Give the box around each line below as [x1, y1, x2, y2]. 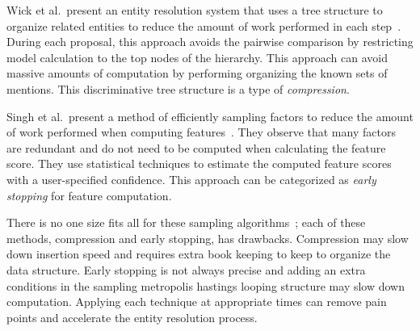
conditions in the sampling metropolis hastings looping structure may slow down [6, 277, 405, 294]
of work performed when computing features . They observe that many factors [6, 124, 396, 140]
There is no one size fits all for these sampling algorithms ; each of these [6, 214, 366, 231]
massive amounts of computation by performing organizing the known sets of [6, 65, 388, 82]
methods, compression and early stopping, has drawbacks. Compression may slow [6, 229, 409, 246]
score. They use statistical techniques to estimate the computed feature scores [6, 155, 392, 172]
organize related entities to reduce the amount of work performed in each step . [6, 17, 401, 34]
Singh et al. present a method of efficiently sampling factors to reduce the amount [6, 107, 414, 124]
